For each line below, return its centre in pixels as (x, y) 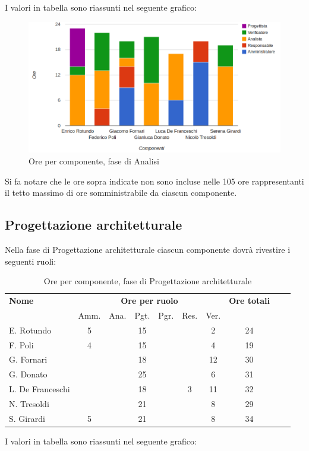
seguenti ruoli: (31, 261)
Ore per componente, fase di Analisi (94, 161)
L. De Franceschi (40, 389)
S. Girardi (27, 418)
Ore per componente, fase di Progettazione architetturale (148, 281)
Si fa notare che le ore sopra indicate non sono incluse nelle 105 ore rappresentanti (154, 181)
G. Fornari (28, 359)
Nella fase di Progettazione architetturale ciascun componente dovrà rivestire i (148, 249)
